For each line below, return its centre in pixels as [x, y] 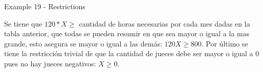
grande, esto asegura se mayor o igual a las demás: [83, 43]
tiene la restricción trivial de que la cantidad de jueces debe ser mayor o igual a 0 [132, 53]
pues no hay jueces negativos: [50, 63]
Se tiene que [23, 23]
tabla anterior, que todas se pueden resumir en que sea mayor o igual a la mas [127, 33]
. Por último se [225, 43]
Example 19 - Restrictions [45, 6]
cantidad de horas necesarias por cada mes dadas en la [165, 23]
